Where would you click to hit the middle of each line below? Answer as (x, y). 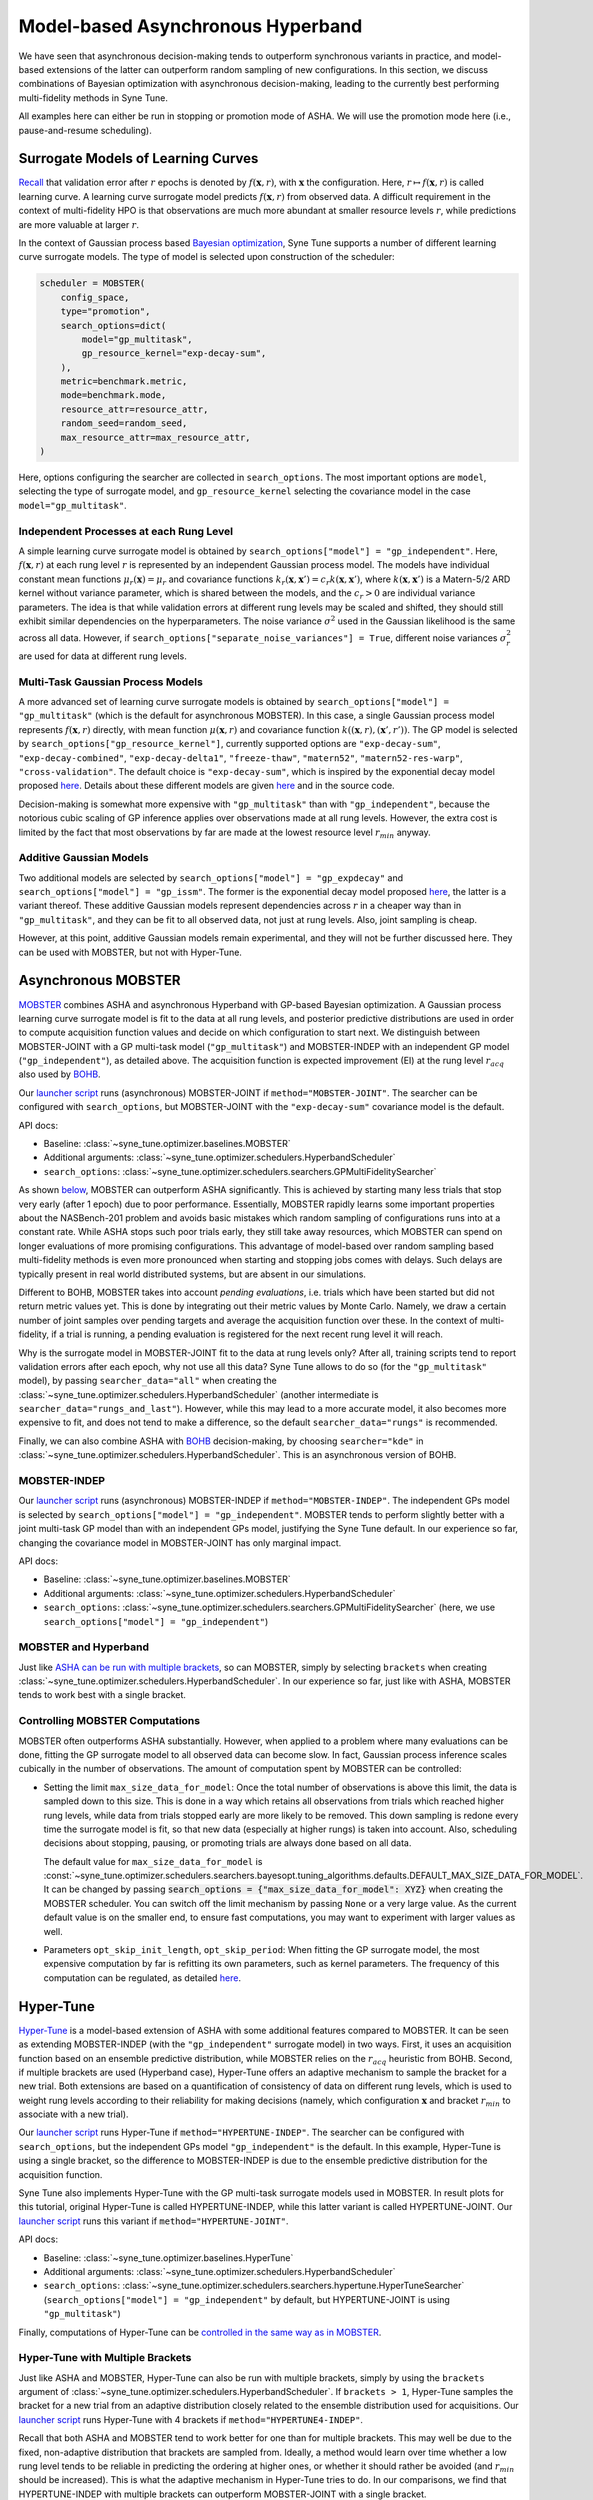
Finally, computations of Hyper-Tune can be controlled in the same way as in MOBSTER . (200, 2332)
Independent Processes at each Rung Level (126, 531)
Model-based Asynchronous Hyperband (190, 26)
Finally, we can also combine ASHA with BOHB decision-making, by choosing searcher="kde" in (221, 1441)
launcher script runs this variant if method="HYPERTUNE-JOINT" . (153, 2221)
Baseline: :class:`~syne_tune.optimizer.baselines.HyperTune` (168, 2257)
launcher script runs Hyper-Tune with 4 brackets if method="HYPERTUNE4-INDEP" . (191, 2419)
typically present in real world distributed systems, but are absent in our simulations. (192, 1274)
